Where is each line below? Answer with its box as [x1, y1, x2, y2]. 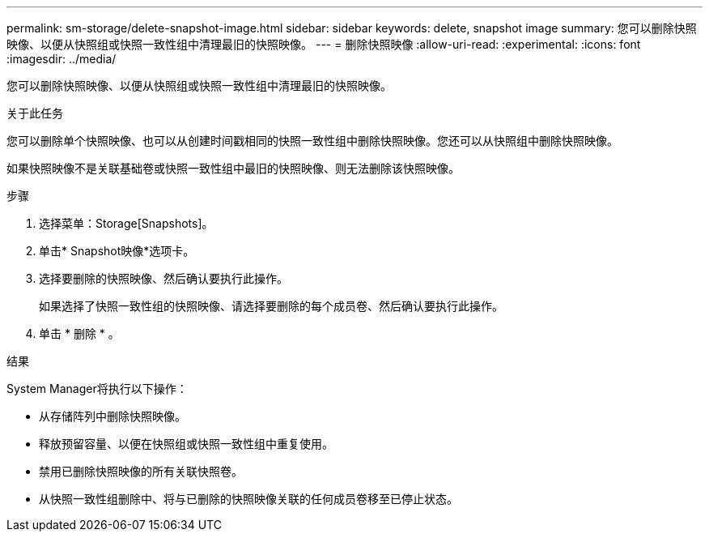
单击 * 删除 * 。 [39, 327, 120, 340]
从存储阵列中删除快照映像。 [39, 409, 186, 423]
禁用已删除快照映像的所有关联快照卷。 [39, 464, 243, 478]
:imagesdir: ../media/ [6, 52, 117, 66]
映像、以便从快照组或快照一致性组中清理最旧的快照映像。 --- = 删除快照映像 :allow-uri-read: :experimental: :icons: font [6, 37, 641, 51]
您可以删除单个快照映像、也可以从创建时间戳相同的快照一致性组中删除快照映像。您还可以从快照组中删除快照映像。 [6, 134, 618, 147]
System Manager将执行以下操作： [6, 382, 188, 395]
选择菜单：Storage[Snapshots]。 [39, 216, 214, 230]
